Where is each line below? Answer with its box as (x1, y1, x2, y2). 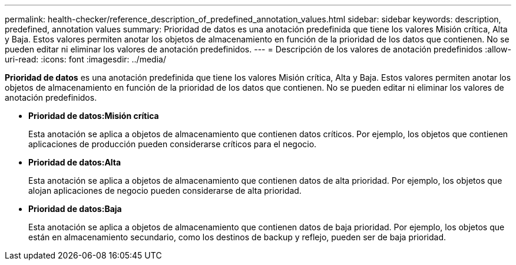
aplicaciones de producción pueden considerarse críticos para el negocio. (28, 139, 317, 149)
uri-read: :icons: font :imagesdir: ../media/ (5, 54, 166, 64)
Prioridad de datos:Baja (28, 204, 122, 214)
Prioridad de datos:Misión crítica (28, 111, 159, 121)
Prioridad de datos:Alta (28, 157, 121, 167)
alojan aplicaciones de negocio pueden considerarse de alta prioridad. (28, 185, 302, 196)
